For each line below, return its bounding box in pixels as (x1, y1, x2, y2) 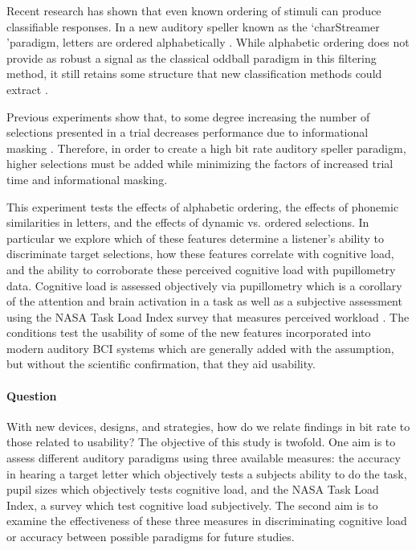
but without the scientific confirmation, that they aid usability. (6, 355, 316, 372)
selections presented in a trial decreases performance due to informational (6, 124, 369, 141)
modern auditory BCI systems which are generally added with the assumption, (6, 339, 394, 356)
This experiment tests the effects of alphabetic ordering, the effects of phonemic (6, 198, 399, 215)
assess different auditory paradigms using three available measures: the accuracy (6, 449, 401, 466)
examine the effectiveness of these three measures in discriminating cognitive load (6, 512, 407, 529)
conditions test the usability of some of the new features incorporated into (6, 324, 371, 341)
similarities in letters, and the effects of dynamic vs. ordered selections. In (6, 214, 369, 231)
